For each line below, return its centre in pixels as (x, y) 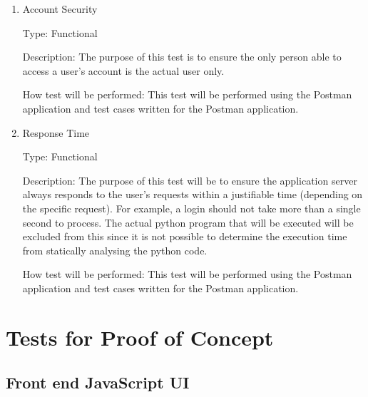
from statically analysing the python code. (115, 250)
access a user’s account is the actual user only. (123, 70)
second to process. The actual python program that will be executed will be (188, 222)
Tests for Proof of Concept (140, 337)
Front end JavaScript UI (98, 382)
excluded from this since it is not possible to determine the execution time (185, 236)
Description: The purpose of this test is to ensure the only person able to (182, 57)
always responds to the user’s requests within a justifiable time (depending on (193, 194)
